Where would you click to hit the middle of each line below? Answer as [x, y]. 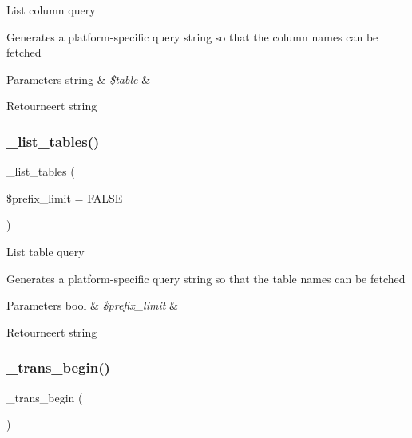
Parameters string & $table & [79, 79]
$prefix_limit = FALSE [65, 197]
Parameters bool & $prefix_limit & [92, 305]
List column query [51, 10]
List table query [46, 251]
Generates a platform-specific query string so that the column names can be [192, 36]
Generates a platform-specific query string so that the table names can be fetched [206, 278]
